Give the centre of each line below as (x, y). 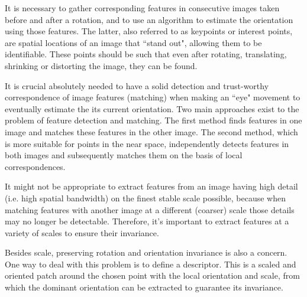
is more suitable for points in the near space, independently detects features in (147, 143)
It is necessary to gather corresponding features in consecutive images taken (142, 8)
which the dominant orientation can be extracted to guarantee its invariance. (144, 287)
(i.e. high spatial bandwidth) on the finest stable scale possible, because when (145, 198)
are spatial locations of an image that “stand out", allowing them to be (133, 42)
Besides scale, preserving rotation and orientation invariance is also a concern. (146, 252)
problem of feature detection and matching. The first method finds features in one (153, 120)
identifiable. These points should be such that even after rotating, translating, (146, 54)
